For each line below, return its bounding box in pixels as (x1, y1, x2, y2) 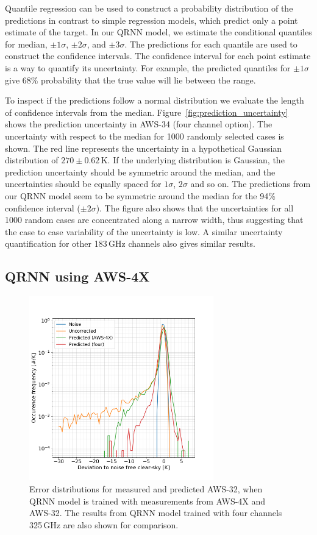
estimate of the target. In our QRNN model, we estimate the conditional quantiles (5, 26, 312, 38)
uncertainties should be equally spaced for (5, 177, 162, 190)
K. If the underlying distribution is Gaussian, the (101, 154, 285, 166)
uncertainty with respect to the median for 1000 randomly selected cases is (5, 129, 284, 142)
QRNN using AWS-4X (5, 267, 150, 286)
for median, (5, 37, 48, 50)
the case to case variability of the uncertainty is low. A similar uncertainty (5, 225, 283, 238)
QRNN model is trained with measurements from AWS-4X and (29, 494, 266, 507)
